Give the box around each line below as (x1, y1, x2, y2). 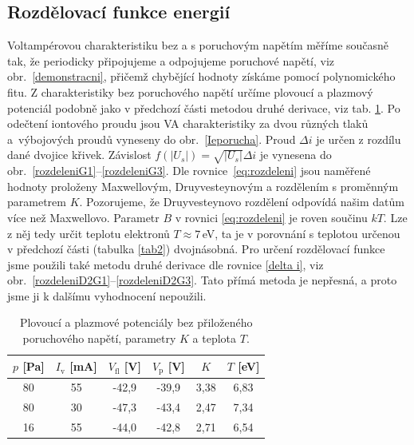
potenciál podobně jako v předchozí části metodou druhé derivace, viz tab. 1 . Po (7, 99, 400, 116)
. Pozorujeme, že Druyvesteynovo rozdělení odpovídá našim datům (79, 193, 404, 210)
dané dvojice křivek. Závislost (7, 146, 152, 163)
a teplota (192, 330, 237, 347)
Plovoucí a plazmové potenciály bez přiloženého (19, 314, 253, 331)
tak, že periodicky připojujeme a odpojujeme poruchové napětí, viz (7, 52, 335, 69)
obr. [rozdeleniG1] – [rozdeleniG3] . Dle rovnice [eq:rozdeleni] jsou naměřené (7, 162, 371, 179)
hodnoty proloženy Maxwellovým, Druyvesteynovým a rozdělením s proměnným (7, 177, 399, 194)
